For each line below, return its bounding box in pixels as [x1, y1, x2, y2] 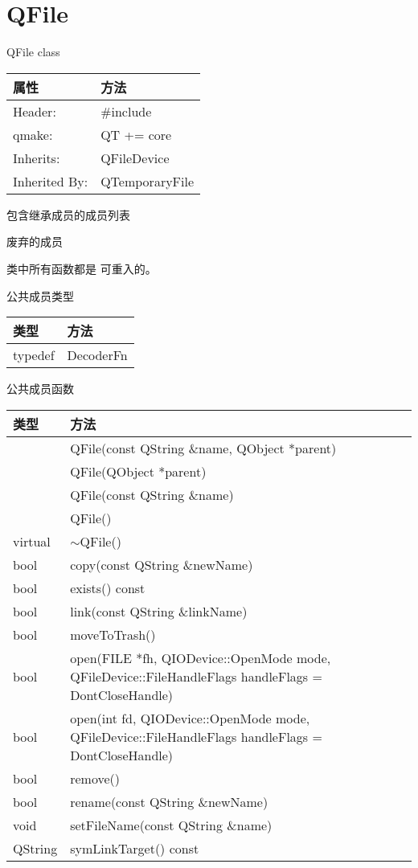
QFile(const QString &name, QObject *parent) [70, 438, 337, 457]
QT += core [100, 125, 172, 144]
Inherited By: [13, 171, 88, 190]
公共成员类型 [6, 287, 74, 304]
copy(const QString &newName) [70, 555, 253, 574]
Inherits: [13, 148, 60, 167]
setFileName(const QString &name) [70, 815, 273, 834]
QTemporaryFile [100, 171, 195, 190]
